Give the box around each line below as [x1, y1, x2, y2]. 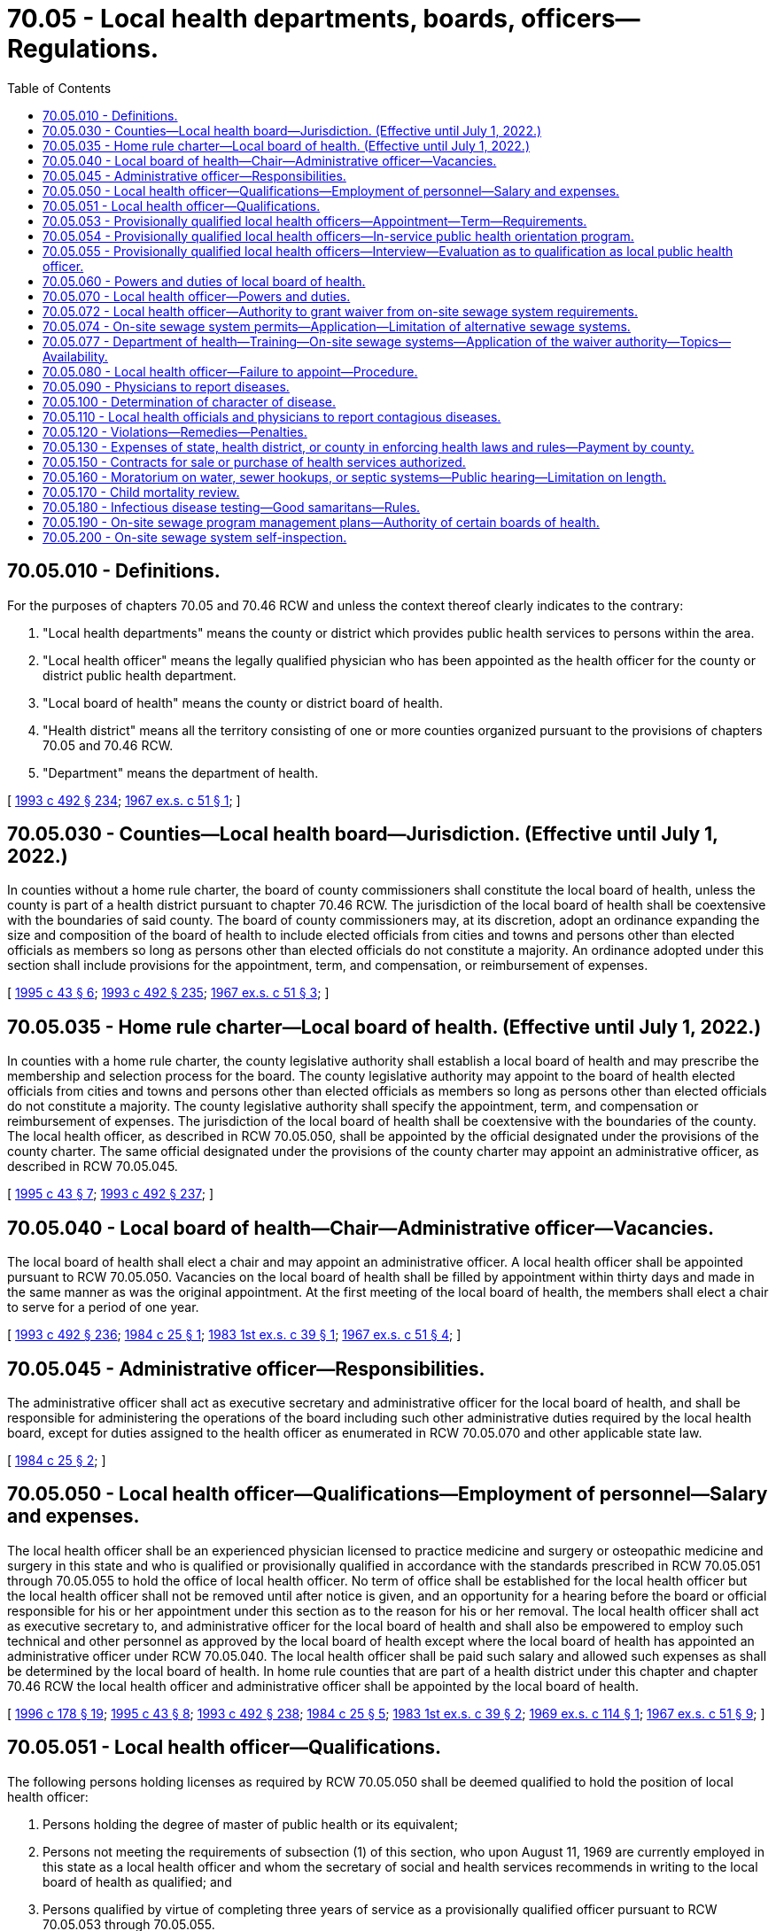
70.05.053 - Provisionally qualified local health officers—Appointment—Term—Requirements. [43, 213, 587, 229]
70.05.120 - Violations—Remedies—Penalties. [43, 423, 307, 439]
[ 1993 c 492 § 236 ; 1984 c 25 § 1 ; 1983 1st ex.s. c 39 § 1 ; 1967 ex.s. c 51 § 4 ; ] [7, 1327, 462, 1343]
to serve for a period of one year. [7, 1299, 199, 1315]
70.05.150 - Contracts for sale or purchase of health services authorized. [43, 454, 466, 469]
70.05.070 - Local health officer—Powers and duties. [43, 288, 351, 304]
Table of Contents [7, 80, 112, 96]
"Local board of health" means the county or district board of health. [43, 694, 443, 710]
